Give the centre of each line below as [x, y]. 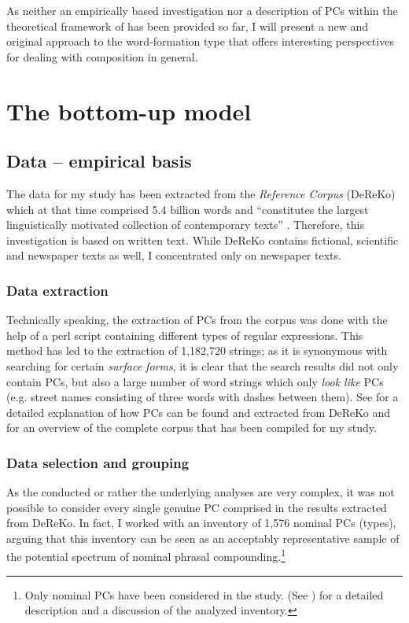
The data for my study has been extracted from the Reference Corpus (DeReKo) [201, 193]
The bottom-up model [129, 111]
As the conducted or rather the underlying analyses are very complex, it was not [201, 492]
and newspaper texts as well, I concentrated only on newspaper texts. [174, 255]
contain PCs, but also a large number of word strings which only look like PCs [195, 381]
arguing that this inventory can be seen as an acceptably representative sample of [203, 538]
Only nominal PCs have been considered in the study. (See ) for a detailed [204, 594]
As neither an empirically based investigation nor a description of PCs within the [202, 10]
